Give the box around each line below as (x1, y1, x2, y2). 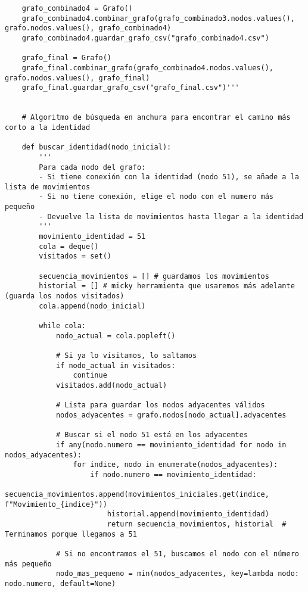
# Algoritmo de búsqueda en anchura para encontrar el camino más (21, 113, 291, 122)
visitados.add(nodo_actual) (55, 381, 167, 390)
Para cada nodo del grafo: (39, 163, 146, 172)
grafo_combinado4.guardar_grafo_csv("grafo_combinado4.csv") (21, 33, 269, 42)
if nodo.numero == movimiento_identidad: (90, 470, 257, 479)
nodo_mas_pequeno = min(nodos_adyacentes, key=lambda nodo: (55, 569, 299, 578)
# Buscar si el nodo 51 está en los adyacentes (55, 431, 248, 440)
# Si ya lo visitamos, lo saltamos (55, 351, 197, 360)
